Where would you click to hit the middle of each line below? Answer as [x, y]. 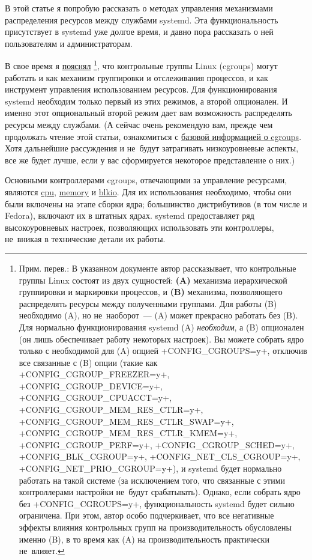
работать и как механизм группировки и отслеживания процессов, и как [136, 77]
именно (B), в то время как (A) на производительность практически [144, 539]
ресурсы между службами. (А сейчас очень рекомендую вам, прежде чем [139, 124]
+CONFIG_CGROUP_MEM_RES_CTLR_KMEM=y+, [128, 433]
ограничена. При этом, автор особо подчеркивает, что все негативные [146, 515]
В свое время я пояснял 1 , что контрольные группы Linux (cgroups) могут [141, 65]
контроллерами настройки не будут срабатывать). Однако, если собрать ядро [160, 492]
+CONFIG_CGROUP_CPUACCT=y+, [95, 397]
